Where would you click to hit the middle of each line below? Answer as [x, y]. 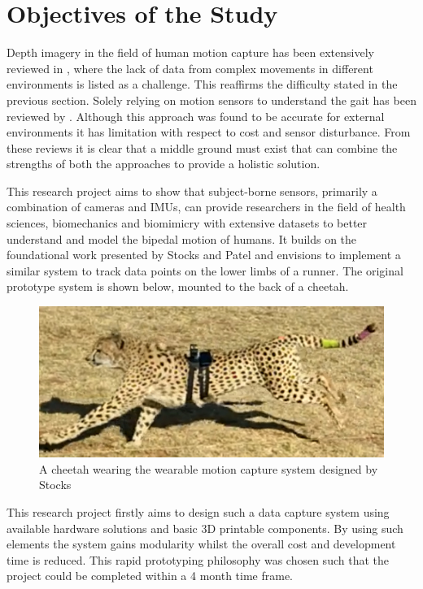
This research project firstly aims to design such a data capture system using [198, 512]
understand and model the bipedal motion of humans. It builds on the [182, 238]
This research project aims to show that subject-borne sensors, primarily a [192, 191]
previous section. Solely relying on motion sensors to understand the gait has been [211, 100]
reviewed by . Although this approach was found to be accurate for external [196, 116]
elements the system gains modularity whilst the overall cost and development [201, 544]
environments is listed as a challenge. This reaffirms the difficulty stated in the [202, 84]
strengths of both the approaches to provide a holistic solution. [164, 164]
